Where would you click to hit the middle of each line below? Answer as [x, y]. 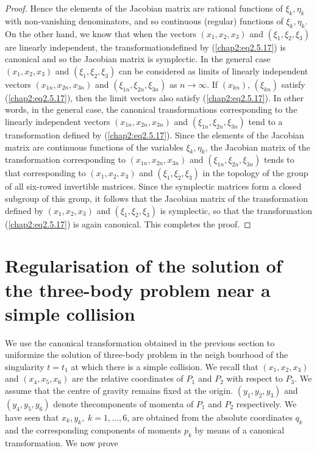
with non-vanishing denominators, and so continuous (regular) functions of [144, 20]
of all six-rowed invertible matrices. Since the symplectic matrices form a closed [153, 186]
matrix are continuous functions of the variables [94, 147]
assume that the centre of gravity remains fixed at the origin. [119, 391]
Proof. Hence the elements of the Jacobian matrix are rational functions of [144, 8]
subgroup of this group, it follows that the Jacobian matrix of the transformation [156, 198]
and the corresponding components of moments [93, 430]
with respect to [255, 378]
